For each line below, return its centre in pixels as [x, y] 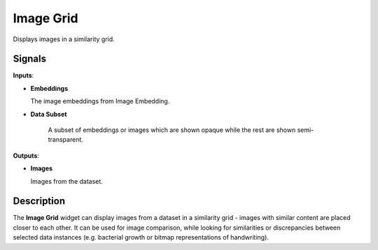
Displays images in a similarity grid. [64, 39]
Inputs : [23, 75]
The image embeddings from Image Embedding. [100, 101]
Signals [30, 59]
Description [39, 201]
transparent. [66, 140]
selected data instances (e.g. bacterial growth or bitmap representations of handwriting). [141, 237]
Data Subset [49, 114]
